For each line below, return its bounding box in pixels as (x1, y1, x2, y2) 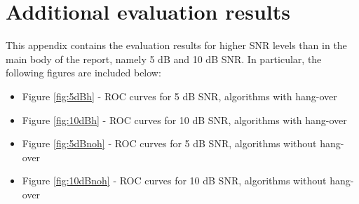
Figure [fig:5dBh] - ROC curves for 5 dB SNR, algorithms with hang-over (22, 88, 337, 103)
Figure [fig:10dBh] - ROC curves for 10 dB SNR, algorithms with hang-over (22, 112, 347, 127)
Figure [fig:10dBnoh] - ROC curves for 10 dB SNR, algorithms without (22, 173, 327, 188)
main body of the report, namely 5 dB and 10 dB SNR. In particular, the (6, 51, 322, 66)
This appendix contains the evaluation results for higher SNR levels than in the (6, 38, 347, 53)
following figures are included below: (6, 65, 161, 80)
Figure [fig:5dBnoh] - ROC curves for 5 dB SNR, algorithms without (22, 136, 317, 151)
